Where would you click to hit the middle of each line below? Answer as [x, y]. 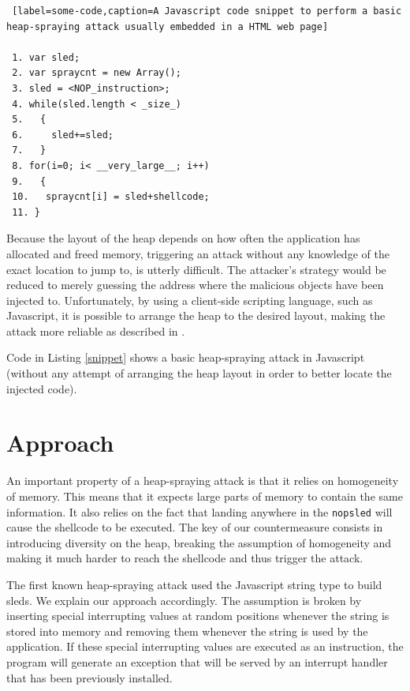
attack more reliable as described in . [96, 330]
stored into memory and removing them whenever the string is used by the [187, 631]
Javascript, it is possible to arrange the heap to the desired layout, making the [196, 315]
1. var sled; [46, 57]
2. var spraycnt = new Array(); [97, 73]
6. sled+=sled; [63, 135]
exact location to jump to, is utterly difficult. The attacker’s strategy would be [196, 269]
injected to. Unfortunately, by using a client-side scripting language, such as [190, 300]
